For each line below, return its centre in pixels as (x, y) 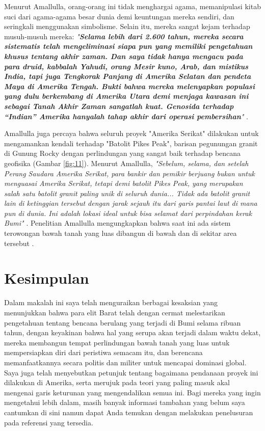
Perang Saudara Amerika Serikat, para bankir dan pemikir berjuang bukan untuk (129, 173)
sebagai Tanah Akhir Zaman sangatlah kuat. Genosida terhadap (119, 106)
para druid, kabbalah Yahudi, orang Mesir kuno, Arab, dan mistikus (126, 66)
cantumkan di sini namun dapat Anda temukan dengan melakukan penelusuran (129, 412)
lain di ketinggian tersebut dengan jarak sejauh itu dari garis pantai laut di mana (131, 203)
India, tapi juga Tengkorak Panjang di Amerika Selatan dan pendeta (128, 76)
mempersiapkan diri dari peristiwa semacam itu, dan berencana (103, 352)
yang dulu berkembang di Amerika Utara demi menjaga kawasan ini (126, 96)
